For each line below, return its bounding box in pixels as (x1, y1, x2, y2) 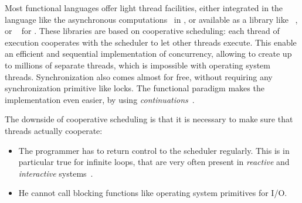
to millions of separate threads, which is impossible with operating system (5, 59, 270, 71)
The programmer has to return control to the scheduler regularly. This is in (18, 144, 290, 156)
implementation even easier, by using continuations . (5, 93, 195, 105)
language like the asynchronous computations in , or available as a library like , (5, 13, 298, 25)
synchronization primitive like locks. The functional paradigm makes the (5, 82, 264, 94)
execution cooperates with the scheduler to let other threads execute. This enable (5, 36, 297, 48)
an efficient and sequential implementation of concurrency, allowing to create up (5, 47, 292, 60)
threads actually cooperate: (5, 124, 103, 136)
